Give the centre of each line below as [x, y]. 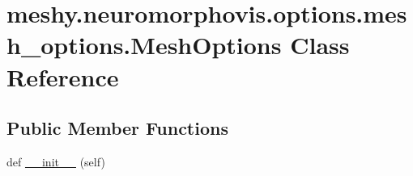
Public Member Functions [117, 128]
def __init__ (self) [56, 161]
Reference [63, 76]
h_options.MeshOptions [144, 45]
